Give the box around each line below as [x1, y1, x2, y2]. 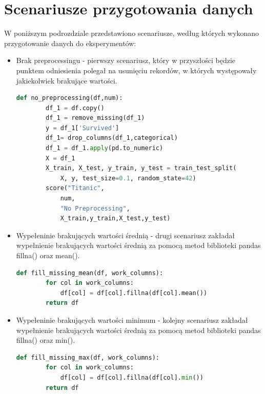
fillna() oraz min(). [16, 335, 75, 345]
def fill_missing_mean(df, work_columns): [16, 269, 164, 277]
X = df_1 [46, 154, 75, 162]
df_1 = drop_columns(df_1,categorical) [46, 134, 178, 142]
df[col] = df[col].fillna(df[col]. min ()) [60, 374, 203, 381]
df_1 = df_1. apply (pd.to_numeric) [46, 144, 164, 152]
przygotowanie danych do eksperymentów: [4, 37, 136, 48]
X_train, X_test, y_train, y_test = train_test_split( [46, 164, 237, 172]
